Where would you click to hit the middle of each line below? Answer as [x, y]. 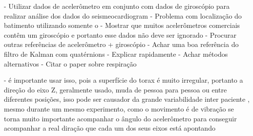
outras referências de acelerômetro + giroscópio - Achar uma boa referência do [121, 44]
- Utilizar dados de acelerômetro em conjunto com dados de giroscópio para [117, 6]
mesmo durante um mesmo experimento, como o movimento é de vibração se [119, 108]
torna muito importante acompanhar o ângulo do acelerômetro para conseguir [120, 118]
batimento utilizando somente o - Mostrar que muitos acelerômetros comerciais [122, 25]
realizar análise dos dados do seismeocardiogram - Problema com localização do [123, 15]
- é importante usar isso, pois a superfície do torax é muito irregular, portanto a [124, 80]
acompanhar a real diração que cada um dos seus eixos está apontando [110, 128]
